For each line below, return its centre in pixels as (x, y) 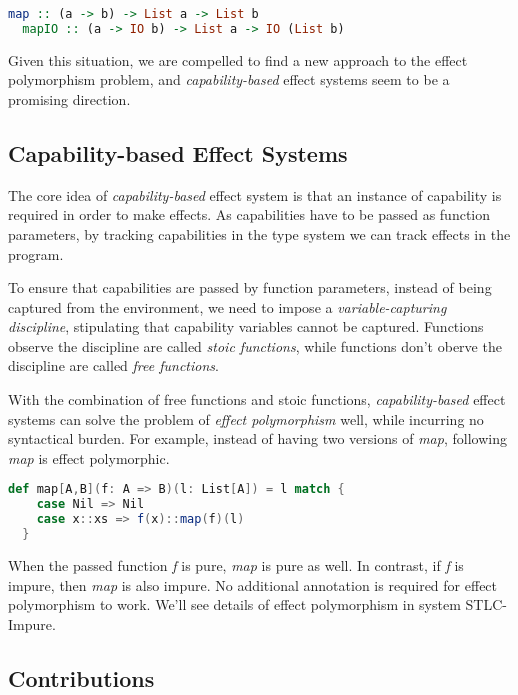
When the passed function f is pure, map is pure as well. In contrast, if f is (236, 564)
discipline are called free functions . (113, 365)
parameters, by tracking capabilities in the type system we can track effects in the (259, 233)
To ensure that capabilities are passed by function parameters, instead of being (250, 287)
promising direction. (69, 98)
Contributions (81, 677)
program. (36, 253)
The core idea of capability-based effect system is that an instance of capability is (255, 194)
